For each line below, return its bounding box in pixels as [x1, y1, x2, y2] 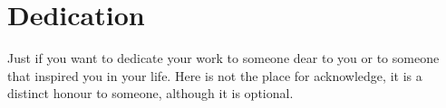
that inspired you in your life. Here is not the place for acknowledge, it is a [7, 66, 422, 85]
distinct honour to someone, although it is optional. [7, 84, 294, 103]
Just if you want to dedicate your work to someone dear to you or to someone [7, 49, 440, 67]
